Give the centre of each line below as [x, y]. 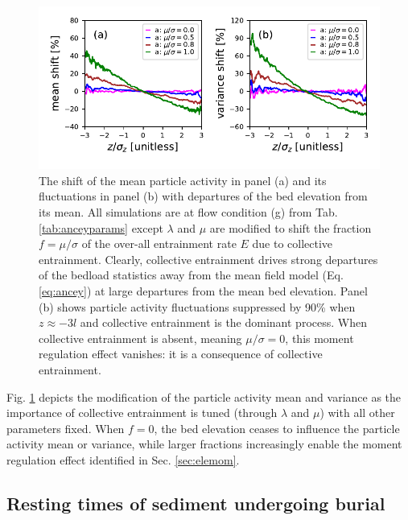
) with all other [357, 413]
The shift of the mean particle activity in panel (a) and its [183, 180]
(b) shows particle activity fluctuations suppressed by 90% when [197, 306]
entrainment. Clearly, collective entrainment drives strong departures [208, 259]
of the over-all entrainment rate [159, 243]
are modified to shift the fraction [291, 227]
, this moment [319, 338]
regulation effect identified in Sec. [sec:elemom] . [123, 459]
